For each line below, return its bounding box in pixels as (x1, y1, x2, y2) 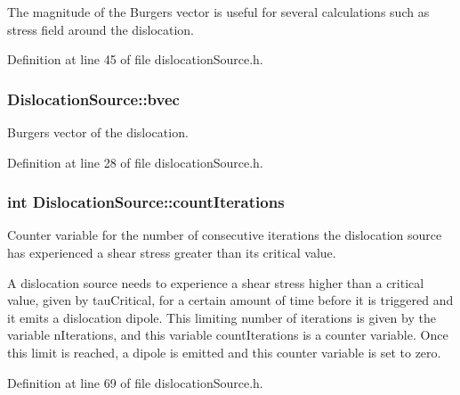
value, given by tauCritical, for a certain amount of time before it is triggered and (7, 291, 454, 309)
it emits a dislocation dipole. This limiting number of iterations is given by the (7, 308, 436, 326)
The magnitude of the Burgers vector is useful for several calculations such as (7, 3, 430, 21)
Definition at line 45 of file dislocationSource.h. (7, 50, 263, 69)
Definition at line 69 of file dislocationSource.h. (7, 373, 263, 391)
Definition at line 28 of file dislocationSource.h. (7, 152, 263, 171)
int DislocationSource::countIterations (7, 191, 285, 213)
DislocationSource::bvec (7, 87, 180, 110)
